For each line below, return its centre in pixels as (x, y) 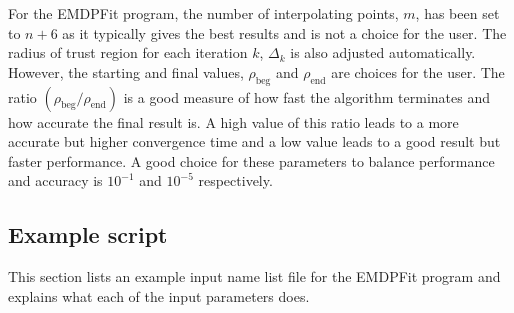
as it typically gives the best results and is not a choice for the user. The (284, 32)
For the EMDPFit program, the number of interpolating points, (203, 13)
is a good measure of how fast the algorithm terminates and (306, 96)
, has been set (457, 13)
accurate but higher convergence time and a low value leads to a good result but (254, 141)
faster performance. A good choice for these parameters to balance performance (251, 160)
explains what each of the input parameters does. (159, 295)
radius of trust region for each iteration (128, 52)
